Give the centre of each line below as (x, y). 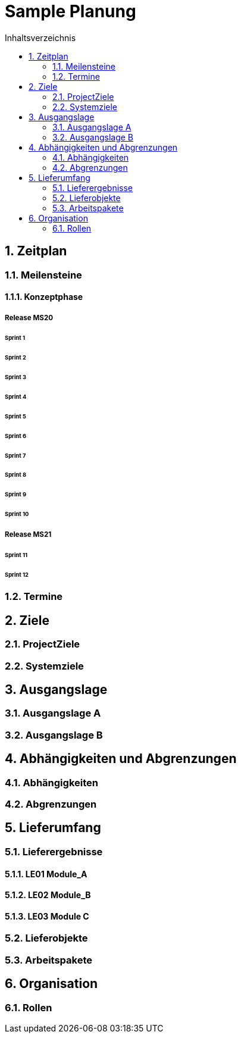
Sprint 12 (17, 574)
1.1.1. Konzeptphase (44, 297)
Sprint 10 (17, 514)
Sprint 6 (16, 436)
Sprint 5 (15, 416)
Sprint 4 (16, 396)
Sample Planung (71, 11)
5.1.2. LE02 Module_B (48, 895)
